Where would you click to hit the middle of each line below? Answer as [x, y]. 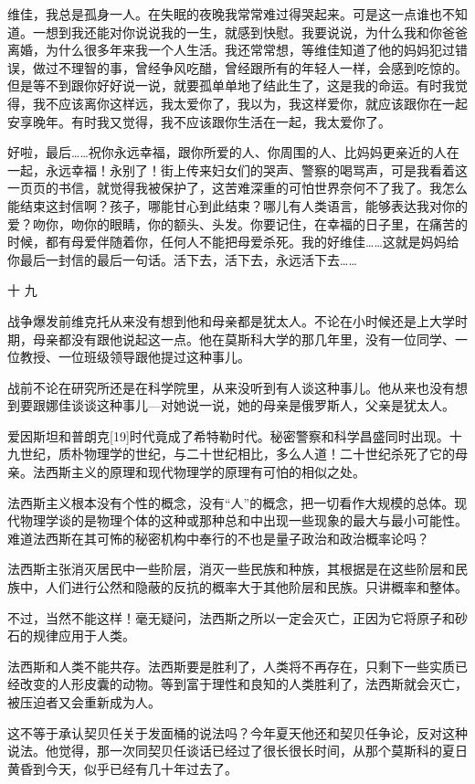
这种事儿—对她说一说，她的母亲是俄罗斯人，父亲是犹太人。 [275, 405]
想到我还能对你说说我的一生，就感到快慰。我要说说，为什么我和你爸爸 [256, 32]
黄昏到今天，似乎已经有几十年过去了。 [122, 768]
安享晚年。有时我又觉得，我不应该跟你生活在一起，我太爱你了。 [199, 121]
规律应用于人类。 [84, 636]
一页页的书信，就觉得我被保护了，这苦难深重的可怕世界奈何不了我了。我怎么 [237, 188]
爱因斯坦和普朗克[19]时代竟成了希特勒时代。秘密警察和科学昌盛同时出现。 [228, 435]
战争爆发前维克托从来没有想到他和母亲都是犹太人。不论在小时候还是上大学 [231, 320]
